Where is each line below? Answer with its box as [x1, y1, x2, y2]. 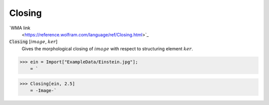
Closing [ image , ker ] [9, 39, 58, 45]
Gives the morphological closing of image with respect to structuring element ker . [21, 45, 193, 52]
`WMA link [9, 25, 31, 31]
